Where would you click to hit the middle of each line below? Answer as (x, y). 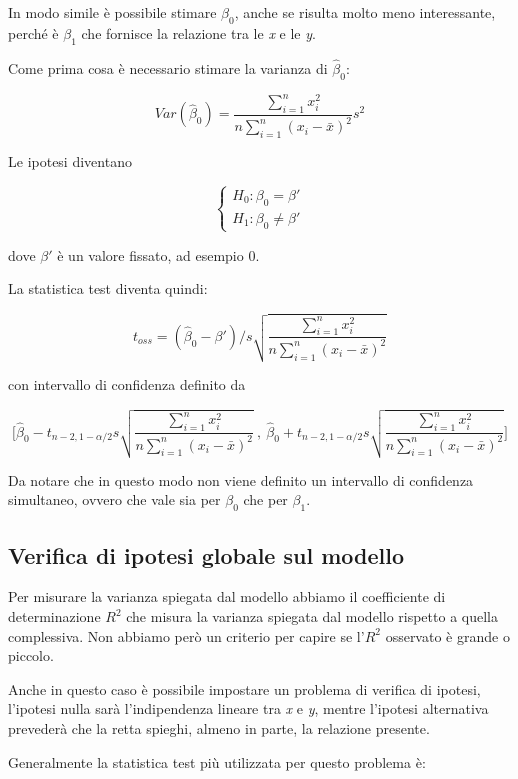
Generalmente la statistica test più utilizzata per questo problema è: (217, 761)
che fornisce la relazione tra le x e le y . (198, 32)
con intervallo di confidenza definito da (127, 384)
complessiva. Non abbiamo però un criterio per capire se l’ (186, 635)
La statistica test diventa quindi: (108, 288)
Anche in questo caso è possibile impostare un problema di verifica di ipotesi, (244, 688)
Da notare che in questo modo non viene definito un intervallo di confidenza (241, 479)
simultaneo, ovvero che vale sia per (114, 499)
